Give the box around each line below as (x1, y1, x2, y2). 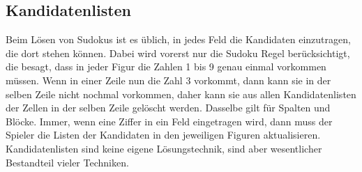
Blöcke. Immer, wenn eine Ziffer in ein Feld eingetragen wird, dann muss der (6, 114, 333, 128)
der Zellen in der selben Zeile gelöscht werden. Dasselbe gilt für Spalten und (6, 100, 331, 115)
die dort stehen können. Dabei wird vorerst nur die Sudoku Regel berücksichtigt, (6, 45, 350, 60)
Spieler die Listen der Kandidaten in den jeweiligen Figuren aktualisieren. (6, 127, 321, 142)
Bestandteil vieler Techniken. (6, 155, 129, 169)
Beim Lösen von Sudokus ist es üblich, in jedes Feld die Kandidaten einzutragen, (6, 32, 351, 47)
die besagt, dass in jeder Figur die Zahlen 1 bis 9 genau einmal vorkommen (6, 59, 326, 74)
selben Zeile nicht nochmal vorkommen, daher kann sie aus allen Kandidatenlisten (6, 86, 356, 101)
